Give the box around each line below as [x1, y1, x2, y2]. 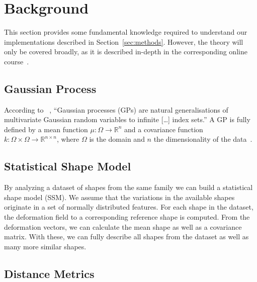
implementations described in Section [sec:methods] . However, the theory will [4, 36, 243, 47]
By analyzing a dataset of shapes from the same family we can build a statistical [4, 182, 253, 193]
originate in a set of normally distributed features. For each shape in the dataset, [4, 202, 253, 212]
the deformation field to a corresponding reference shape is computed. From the [4, 212, 250, 222]
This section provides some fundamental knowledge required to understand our [4, 27, 247, 37]
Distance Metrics [4, 265, 95, 281]
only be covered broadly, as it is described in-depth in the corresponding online [4, 46, 247, 57]
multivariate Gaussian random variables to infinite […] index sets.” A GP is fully [4, 114, 250, 125]
